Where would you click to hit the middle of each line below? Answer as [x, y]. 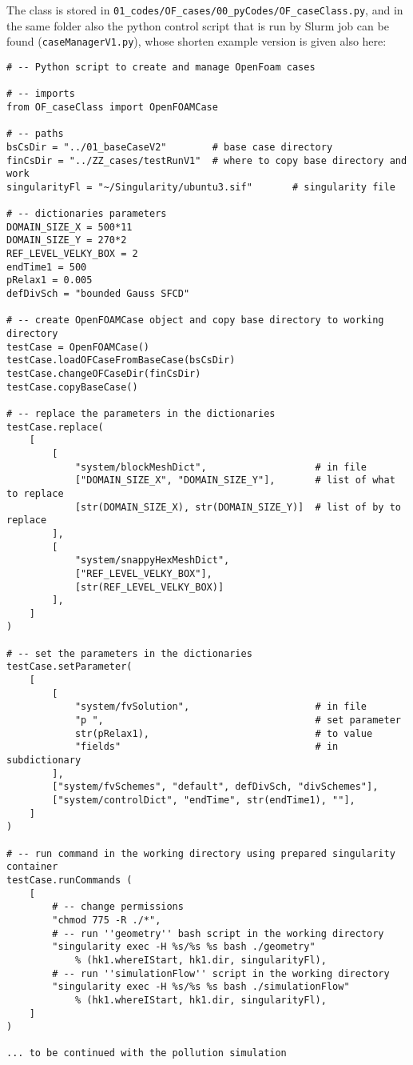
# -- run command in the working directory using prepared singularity [201, 853]
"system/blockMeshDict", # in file [221, 467]
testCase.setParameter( [69, 667]
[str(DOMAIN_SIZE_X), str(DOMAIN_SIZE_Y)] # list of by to [238, 507]
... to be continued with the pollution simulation [147, 1053]
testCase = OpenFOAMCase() [78, 347]
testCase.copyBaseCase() [72, 387]
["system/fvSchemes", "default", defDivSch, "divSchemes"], [215, 787]
